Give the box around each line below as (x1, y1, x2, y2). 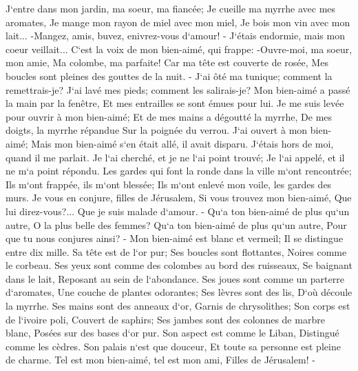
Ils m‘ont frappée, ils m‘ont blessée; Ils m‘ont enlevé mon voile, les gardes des (6, 177, 332, 191)
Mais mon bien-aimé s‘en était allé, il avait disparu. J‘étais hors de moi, (31, 136, 334, 150)
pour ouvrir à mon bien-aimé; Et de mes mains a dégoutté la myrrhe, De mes (6, 109, 333, 123)
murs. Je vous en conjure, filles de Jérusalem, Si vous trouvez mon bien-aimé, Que (6, 190, 352, 205)
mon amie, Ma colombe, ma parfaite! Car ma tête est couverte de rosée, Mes (6, 55, 328, 70)
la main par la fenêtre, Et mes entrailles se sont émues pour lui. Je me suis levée (6, 96, 344, 110)
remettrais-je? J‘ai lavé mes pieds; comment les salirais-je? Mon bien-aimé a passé (6, 82, 350, 97)
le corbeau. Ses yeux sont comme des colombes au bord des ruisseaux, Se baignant (6, 258, 352, 272)
